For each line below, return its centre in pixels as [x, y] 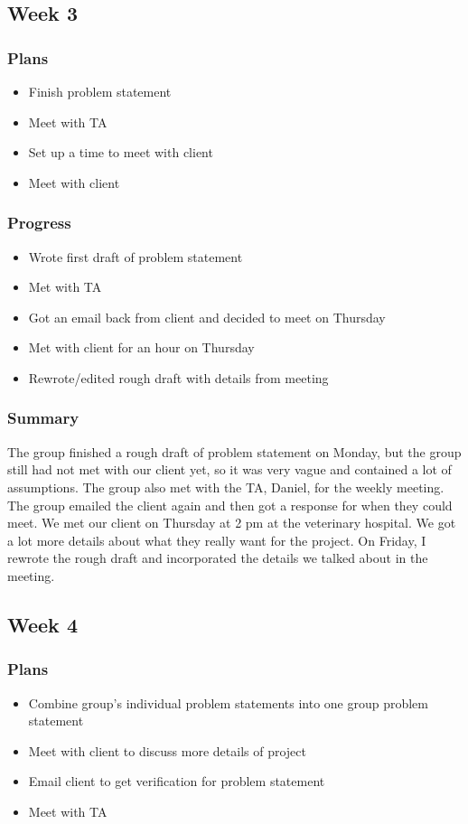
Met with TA [65, 287]
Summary [43, 418]
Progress [39, 223]
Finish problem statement [100, 91]
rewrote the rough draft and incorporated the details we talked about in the [218, 558]
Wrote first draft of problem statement [136, 256]
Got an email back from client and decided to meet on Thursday [207, 317]
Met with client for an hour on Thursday [141, 347]
